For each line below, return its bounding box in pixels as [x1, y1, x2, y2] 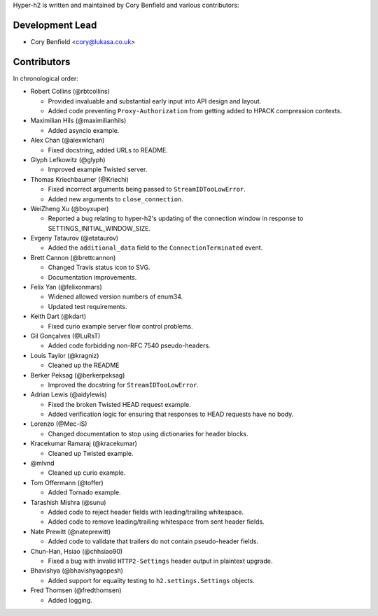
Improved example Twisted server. [48, 165, 148, 174]
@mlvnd [30, 459, 55, 468]
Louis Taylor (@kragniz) [30, 351, 99, 359]
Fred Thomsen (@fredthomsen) [30, 586, 122, 594]
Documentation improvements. [48, 273, 137, 281]
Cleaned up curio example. [48, 468, 126, 477]
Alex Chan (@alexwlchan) [30, 136, 105, 145]
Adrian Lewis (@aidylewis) [30, 390, 108, 399]
